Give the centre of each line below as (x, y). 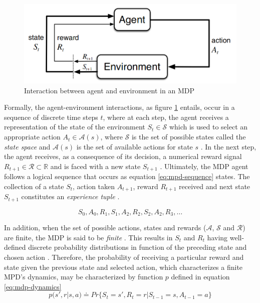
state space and (27, 146)
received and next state (215, 186)
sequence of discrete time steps (51, 117)
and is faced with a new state (95, 166)
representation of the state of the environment (75, 127)
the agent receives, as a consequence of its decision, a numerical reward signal (123, 156)
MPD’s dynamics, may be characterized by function (84, 277)
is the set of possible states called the (189, 137)
